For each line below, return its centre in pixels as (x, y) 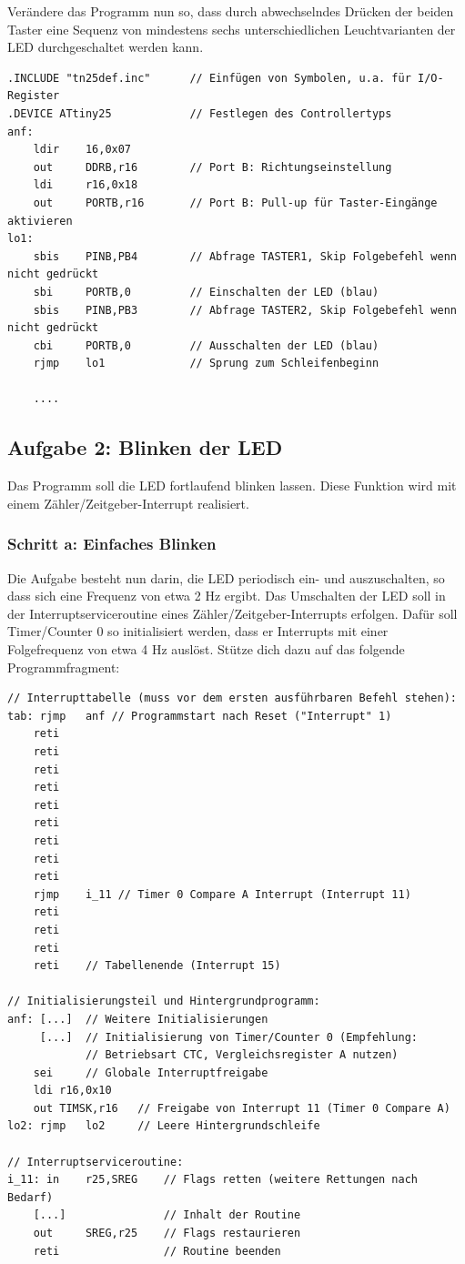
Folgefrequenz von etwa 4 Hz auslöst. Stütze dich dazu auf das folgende (206, 649)
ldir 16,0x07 (82, 150)
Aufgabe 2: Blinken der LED (145, 447)
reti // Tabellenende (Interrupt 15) (157, 966)
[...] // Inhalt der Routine (167, 1215)
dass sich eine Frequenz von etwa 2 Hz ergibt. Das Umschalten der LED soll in (227, 596)
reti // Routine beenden (157, 1251)
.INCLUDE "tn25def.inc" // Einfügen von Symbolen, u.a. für (209, 78)
